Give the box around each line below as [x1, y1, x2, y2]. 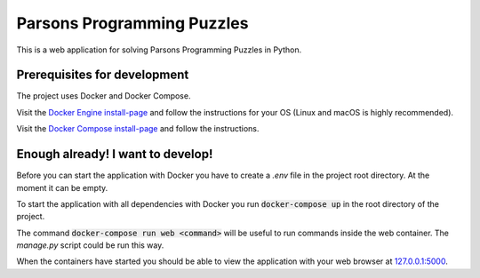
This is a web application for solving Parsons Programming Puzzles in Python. [16, 44, 302, 55]
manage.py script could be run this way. [16, 240, 164, 250]
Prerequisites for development [16, 68, 189, 83]
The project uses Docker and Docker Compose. [16, 91, 191, 101]
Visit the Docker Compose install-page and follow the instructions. [16, 123, 260, 134]
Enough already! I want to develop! [16, 147, 213, 162]
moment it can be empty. [16, 182, 108, 193]
